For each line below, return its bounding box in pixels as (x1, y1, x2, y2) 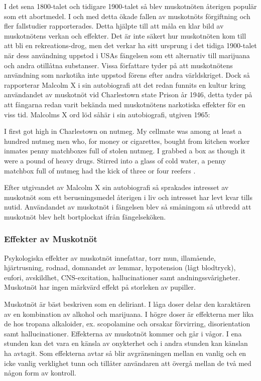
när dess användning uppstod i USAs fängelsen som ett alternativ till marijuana (4, 50, 250, 60)
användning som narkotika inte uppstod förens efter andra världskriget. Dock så (4, 70, 250, 80)
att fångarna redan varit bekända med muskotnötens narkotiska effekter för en (4, 99, 245, 109)
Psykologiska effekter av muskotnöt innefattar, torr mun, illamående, (4, 252, 216, 263)
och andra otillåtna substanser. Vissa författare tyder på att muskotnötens (4, 60, 233, 70)
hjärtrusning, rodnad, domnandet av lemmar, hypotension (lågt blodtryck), (4, 262, 236, 273)
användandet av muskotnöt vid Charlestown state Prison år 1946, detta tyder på (4, 89, 252, 100)
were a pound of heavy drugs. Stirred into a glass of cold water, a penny (4, 155, 226, 165)
